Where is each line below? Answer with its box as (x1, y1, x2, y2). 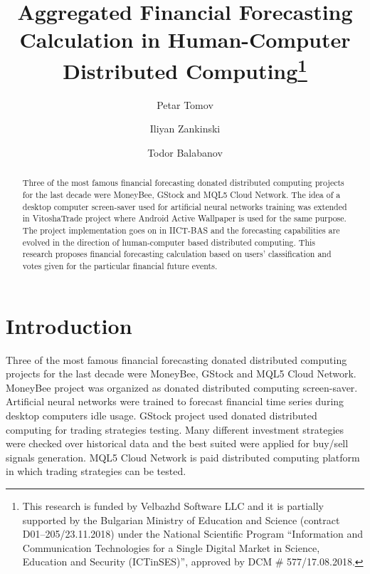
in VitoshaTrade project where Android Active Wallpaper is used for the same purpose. (22, 212, 347, 224)
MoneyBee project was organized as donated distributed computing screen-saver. (6, 380, 358, 395)
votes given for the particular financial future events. (22, 260, 218, 271)
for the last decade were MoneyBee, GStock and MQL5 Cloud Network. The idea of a (22, 189, 341, 201)
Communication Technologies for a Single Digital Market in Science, (22, 540, 320, 555)
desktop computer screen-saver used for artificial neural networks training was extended (22, 200, 347, 212)
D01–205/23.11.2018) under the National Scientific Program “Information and (22, 526, 363, 541)
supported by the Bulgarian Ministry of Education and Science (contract (22, 512, 340, 527)
